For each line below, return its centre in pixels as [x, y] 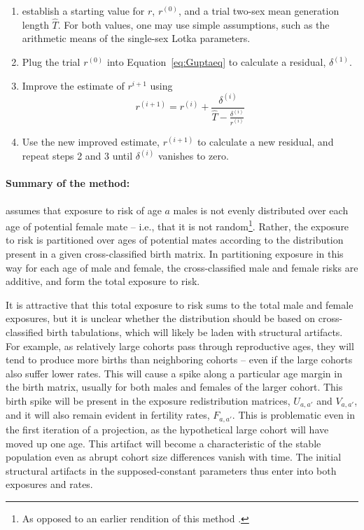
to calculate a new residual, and [265, 142]
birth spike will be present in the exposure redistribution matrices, [148, 401]
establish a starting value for [83, 11]
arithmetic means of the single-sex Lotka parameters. [136, 38]
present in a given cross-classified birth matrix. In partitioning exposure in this [175, 254]
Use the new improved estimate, [91, 142]
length [35, 24]
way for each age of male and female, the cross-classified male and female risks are [182, 267]
